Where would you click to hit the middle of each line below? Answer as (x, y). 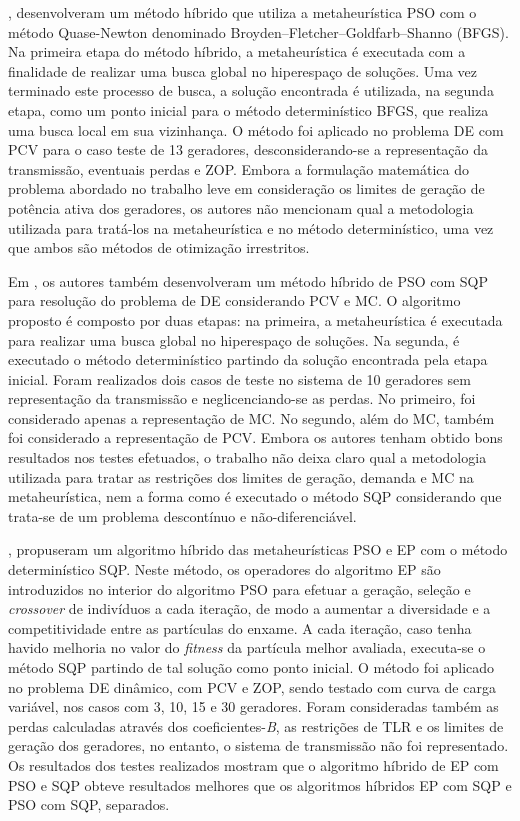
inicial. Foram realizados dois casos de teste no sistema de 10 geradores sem (239, 378)
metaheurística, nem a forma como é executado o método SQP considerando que (255, 496)
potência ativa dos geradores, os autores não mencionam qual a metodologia (241, 207)
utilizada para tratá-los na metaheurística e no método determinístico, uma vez (251, 227)
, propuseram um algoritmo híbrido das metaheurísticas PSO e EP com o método (258, 549)
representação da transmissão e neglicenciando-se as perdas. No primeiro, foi (242, 398)
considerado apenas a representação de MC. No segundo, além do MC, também (251, 417)
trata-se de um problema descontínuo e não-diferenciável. (182, 515)
